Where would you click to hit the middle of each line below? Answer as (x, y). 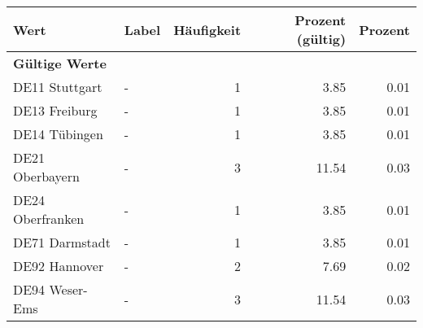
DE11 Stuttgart (58, 87)
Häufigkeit (207, 29)
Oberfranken (49, 219)
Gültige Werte (60, 63)
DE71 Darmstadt (62, 242)
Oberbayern (46, 176)
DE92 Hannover (59, 266)
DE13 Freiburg (55, 110)
